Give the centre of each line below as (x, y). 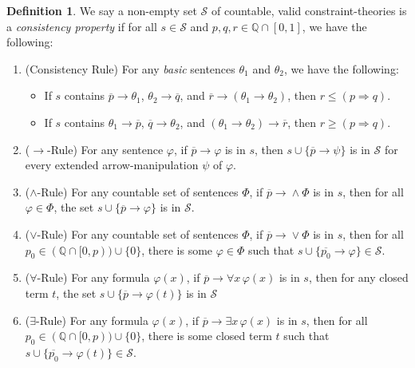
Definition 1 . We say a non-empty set (102, 10)
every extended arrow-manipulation (112, 165)
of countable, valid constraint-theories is (309, 10)
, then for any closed (358, 277)
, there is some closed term (207, 336)
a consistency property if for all (82, 26)
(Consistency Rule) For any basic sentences (130, 68)
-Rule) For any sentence (105, 149)
